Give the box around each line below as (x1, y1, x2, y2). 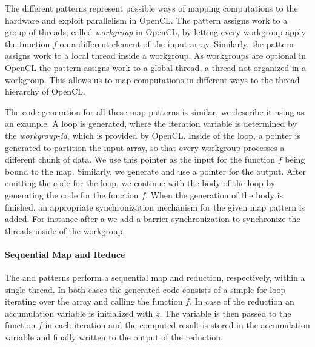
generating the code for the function (5, 188, 139, 201)
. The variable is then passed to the (159, 306, 291, 319)
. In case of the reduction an (189, 295, 294, 308)
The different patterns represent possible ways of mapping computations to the (5, 2, 298, 14)
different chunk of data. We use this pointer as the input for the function (5, 153, 276, 166)
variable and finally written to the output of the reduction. (5, 331, 223, 343)
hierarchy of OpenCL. (5, 85, 85, 98)
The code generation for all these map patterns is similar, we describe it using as (5, 105, 305, 118)
